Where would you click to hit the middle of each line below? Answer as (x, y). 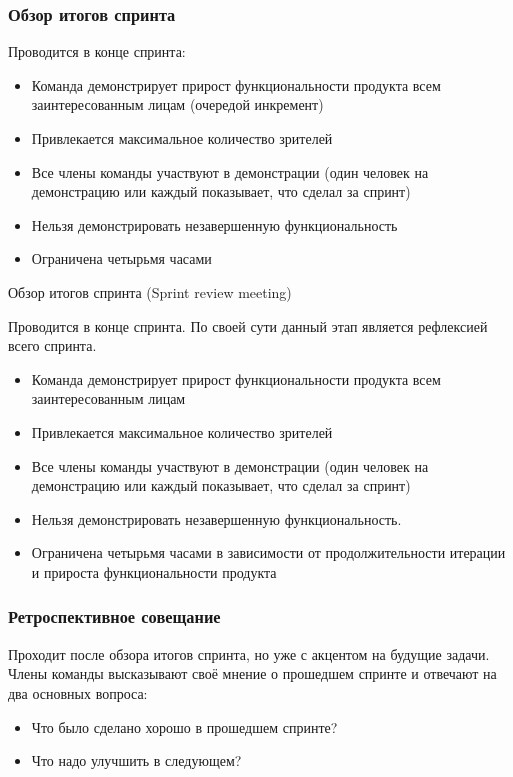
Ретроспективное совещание (114, 616)
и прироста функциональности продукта (154, 571)
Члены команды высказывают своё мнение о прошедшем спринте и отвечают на (252, 673)
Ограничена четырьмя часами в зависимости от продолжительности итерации (268, 552)
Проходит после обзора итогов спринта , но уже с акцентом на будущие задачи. (249, 653)
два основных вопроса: (78, 692)
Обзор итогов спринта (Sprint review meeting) (150, 291)
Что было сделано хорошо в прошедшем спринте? (184, 726)
